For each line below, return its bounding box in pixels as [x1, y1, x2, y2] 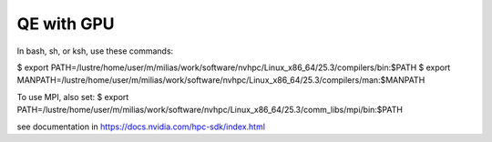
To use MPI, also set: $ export [16, 91, 129, 102]
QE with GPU [16, 14, 115, 34]
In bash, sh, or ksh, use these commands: [16, 46, 174, 56]
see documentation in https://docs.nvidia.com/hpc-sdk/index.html [16, 121, 266, 132]
